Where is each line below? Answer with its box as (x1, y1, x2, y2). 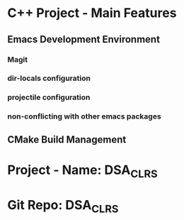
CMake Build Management (7, 133, 127, 145)
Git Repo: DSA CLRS (7, 197, 119, 216)
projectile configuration (7, 92, 91, 102)
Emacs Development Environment (7, 33, 161, 45)
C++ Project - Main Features (7, 5, 177, 21)
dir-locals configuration (7, 73, 91, 83)
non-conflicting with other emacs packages (7, 111, 161, 121)
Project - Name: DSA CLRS (7, 162, 158, 180)
